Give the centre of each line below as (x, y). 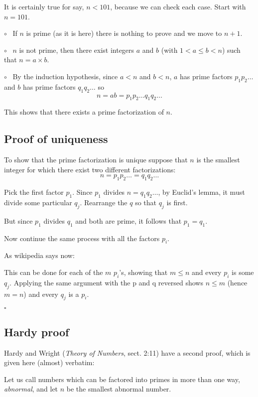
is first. (177, 202)
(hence (237, 282)
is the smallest (218, 160)
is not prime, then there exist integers (77, 50)
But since (18, 220)
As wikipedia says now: (39, 255)
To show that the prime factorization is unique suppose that (96, 160)
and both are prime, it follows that (129, 220)
